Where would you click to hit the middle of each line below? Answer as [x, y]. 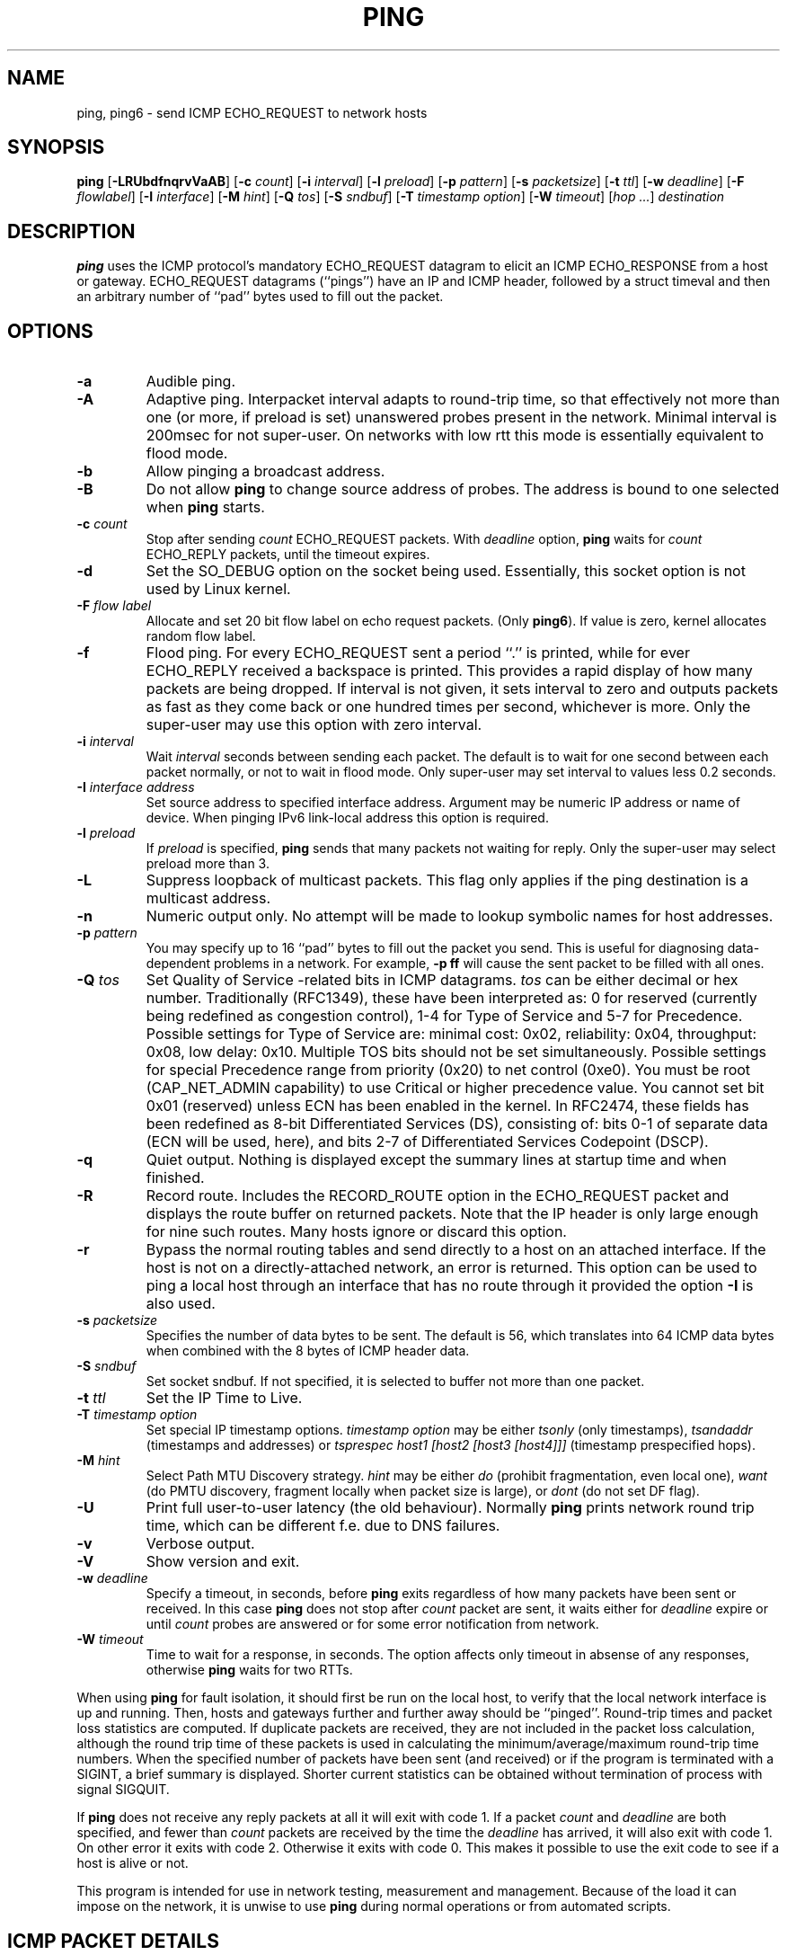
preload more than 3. [208, 864]
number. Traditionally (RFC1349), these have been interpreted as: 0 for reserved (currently [451, 998]
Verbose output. [200, 1544]
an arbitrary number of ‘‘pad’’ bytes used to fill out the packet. [260, 297]
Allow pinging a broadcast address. [265, 471]
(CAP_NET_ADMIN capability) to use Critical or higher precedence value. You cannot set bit [455, 1088]
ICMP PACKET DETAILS [113, 1941]
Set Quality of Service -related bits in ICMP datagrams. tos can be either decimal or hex [442, 980]
